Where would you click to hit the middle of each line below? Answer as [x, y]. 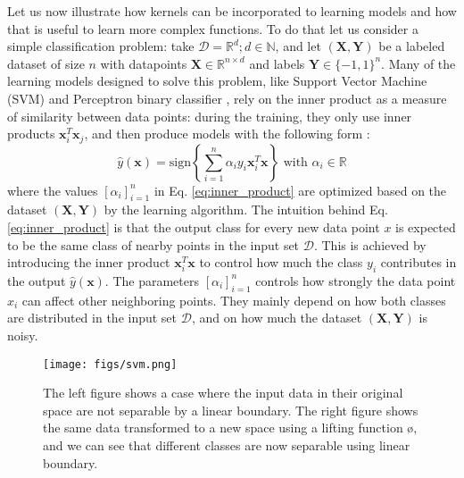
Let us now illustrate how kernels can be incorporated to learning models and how [232, 11]
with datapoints [144, 63]
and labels [277, 63]
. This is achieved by [370, 244]
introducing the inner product [89, 262]
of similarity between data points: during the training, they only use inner [210, 116]
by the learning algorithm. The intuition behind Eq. [246, 210]
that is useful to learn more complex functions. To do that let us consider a [213, 28]
